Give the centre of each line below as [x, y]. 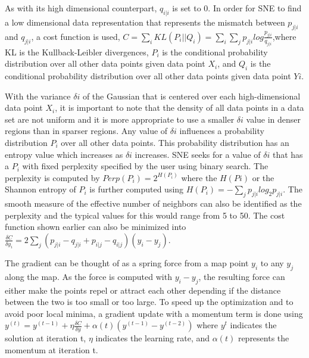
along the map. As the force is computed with [88, 276]
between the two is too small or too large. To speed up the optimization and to [149, 302]
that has [288, 154]
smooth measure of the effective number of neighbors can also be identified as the [153, 203]
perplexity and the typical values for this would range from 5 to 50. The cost [145, 215]
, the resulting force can [242, 276]
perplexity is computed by [52, 177]
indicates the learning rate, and [153, 338]
